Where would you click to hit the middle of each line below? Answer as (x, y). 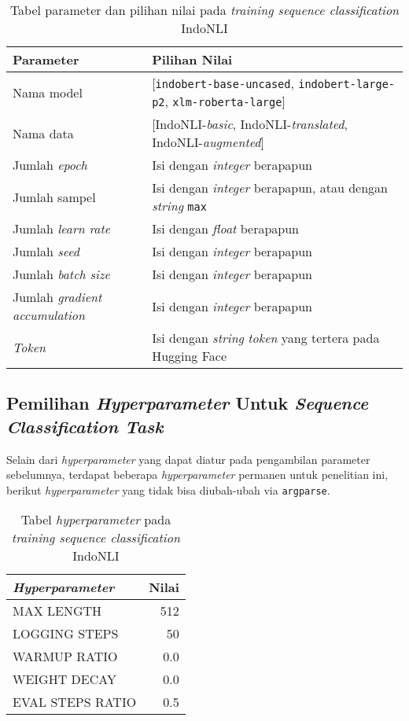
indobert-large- (346, 84)
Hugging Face (190, 356)
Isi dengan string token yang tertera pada (266, 338)
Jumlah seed (46, 251)
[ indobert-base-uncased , (223, 83)
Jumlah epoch (50, 165)
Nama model (48, 92)
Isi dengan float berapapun (226, 228)
